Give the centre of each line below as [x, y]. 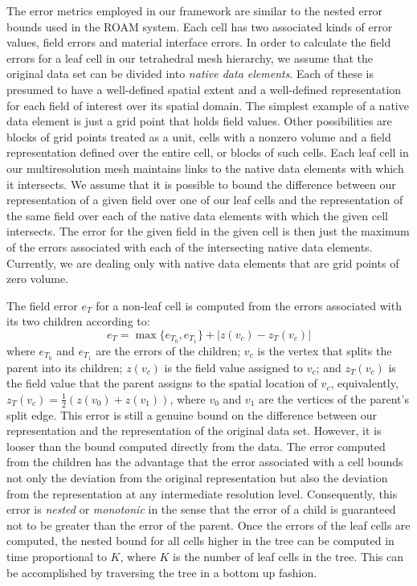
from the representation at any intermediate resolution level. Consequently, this [202, 493]
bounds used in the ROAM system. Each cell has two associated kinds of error [200, 26]
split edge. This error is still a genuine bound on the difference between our [192, 414]
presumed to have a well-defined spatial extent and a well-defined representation [204, 89]
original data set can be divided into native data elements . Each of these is [190, 74]
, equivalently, [364, 383]
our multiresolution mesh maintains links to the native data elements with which [205, 168]
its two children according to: [78, 321]
